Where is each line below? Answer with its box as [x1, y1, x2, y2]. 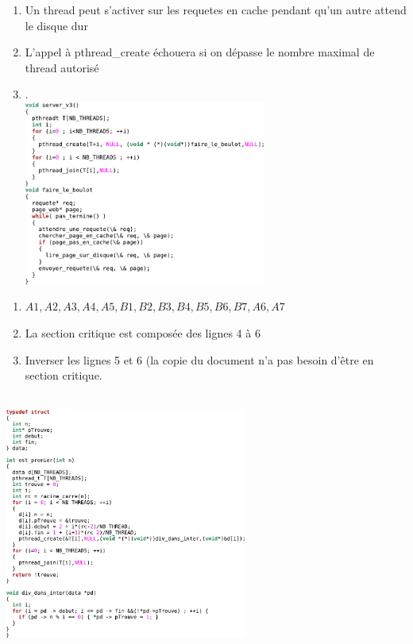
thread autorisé [25, 59, 99, 75]
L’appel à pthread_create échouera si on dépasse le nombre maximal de [25, 44, 375, 60]
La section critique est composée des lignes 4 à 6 [25, 325, 261, 341]
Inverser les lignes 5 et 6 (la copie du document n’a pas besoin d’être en [25, 351, 374, 368]
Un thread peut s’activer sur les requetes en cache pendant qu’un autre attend [25, 2, 407, 17]
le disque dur [25, 17, 88, 33]
